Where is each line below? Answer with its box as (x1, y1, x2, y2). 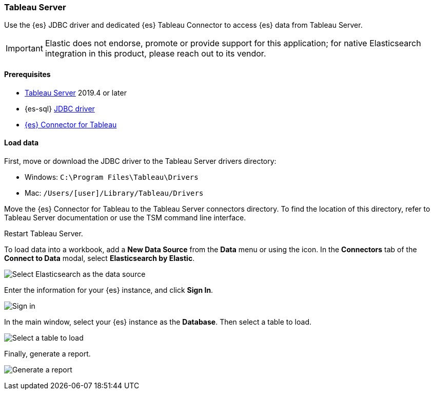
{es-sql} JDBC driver (25, 104, 95, 113)
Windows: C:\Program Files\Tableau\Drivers (25, 172, 199, 181)
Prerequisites (4, 69, 51, 79)
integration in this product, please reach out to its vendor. (45, 48, 266, 59)
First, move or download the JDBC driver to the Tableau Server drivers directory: (4, 156, 277, 165)
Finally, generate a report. (4, 349, 91, 358)
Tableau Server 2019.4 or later (25, 88, 127, 97)
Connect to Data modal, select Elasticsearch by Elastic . (4, 253, 195, 262)
